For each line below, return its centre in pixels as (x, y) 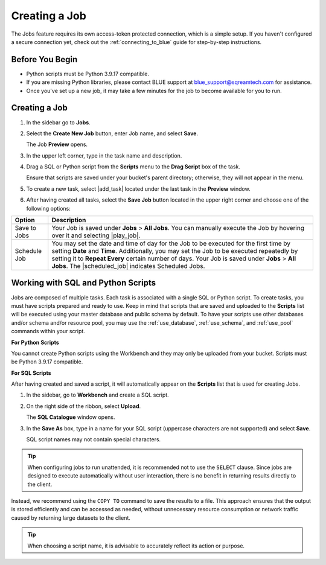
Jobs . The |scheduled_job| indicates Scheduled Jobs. (128, 266)
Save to (25, 228)
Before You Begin (44, 59)
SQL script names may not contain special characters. (94, 439)
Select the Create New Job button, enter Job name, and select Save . (112, 133)
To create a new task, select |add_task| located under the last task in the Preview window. (138, 189)
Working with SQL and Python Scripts (84, 283)
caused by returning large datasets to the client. (71, 518)
